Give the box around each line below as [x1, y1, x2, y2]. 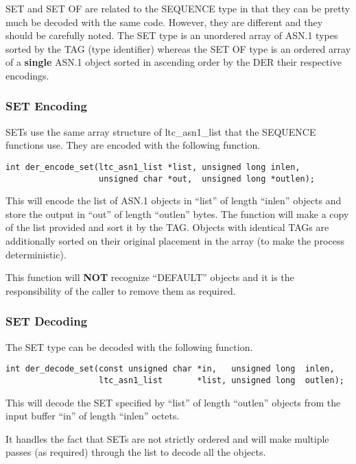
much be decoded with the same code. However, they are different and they [5, 14, 323, 29]
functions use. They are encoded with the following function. [5, 138, 261, 152]
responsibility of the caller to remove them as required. [5, 283, 236, 297]
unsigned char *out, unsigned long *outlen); [99, 173, 316, 184]
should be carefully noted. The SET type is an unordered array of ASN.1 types [5, 28, 338, 42]
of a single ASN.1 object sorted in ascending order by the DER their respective [5, 55, 342, 69]
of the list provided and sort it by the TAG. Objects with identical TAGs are [5, 220, 329, 234]
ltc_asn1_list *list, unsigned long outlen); [99, 375, 344, 385]
